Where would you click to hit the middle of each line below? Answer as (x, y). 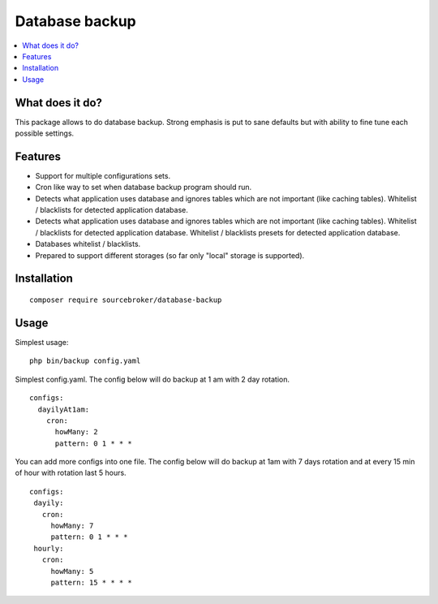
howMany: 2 (76, 432)
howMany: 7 (72, 526)
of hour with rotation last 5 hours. (71, 473)
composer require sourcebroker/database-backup (126, 300)
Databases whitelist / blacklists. (88, 244)
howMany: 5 (72, 571)
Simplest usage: (42, 342)
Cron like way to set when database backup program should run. (144, 188)
